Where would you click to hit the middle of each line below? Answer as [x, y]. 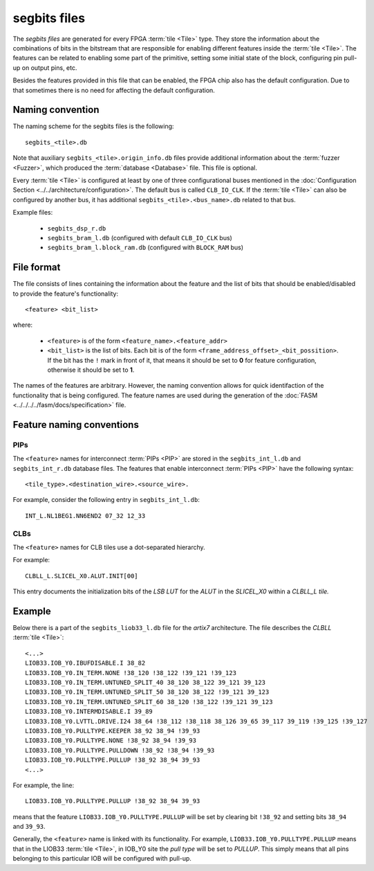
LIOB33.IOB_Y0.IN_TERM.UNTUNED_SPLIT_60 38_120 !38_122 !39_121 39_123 [149, 702]
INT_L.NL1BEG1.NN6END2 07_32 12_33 [85, 515]
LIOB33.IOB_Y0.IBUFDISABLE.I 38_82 [85, 663]
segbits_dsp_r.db [77, 228]
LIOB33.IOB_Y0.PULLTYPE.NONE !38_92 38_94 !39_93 [111, 740]
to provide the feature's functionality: [66, 294]
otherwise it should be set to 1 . [91, 370]
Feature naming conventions [76, 425]
